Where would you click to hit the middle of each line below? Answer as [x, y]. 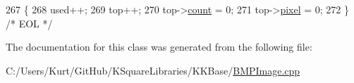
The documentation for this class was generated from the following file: [159, 47]
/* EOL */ [29, 23]
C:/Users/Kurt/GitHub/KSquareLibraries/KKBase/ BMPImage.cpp [153, 70]
